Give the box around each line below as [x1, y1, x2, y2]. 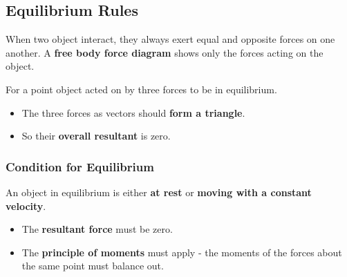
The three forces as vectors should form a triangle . [21, 105, 245, 120]
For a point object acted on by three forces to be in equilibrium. [6, 82, 277, 96]
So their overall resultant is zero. [21, 128, 171, 143]
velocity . [6, 198, 46, 213]
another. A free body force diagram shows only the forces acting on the [6, 45, 323, 59]
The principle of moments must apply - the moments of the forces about [21, 245, 342, 259]
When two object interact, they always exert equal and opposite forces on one [6, 32, 335, 46]
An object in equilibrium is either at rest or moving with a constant [6, 184, 312, 199]
